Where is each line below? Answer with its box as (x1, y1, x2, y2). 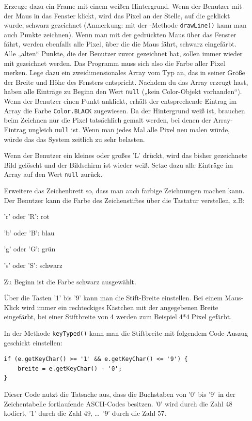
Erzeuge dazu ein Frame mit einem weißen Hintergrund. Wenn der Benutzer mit (4, 1, 242, 11)
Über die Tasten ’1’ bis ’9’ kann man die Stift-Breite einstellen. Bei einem (4, 293, 223, 303)
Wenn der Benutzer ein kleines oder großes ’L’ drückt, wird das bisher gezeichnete (4, 150, 248, 160)
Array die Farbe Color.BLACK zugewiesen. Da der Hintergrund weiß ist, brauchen (4, 105, 245, 115)
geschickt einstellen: (4, 337, 63, 347)
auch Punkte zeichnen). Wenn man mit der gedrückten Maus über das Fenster (4, 29, 236, 39)
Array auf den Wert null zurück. (4, 169, 103, 179)
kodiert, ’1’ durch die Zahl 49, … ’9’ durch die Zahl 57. (4, 408, 167, 418)
